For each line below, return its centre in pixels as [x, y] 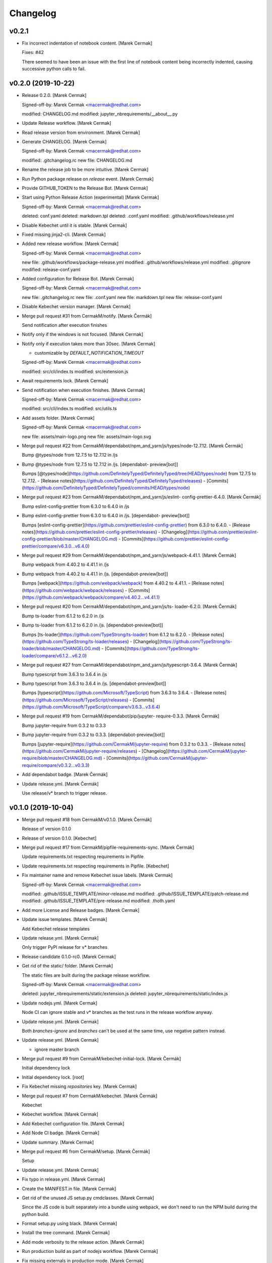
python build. [36, 1214]
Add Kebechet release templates [56, 929]
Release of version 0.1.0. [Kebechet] [59, 838]
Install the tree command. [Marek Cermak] [66, 1233]
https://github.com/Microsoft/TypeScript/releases [75, 700]
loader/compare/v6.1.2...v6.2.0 [54, 655]
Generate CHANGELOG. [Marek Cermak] [64, 142]
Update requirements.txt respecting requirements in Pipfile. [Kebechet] [95, 866]
